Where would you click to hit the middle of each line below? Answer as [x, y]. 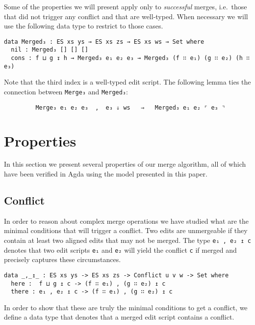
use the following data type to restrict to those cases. [84, 26]
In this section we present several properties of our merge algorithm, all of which [125, 164]
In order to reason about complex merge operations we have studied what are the [126, 221]
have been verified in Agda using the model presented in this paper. [106, 174]
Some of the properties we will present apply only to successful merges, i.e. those [126, 6]
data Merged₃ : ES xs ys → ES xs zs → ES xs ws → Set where [104, 42]
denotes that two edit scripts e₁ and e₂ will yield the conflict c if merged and [120, 250]
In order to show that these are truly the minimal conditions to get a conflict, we [126, 307]
